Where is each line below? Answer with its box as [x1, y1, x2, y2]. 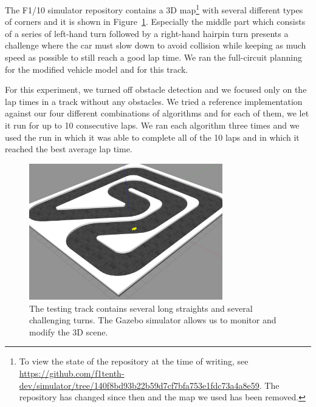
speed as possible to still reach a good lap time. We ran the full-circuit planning [5, 51, 302, 64]
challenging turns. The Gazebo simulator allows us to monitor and [29, 314, 276, 326]
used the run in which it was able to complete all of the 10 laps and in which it [5, 130, 300, 143]
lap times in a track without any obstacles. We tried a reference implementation [5, 95, 303, 107]
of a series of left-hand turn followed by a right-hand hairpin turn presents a [5, 27, 289, 39]
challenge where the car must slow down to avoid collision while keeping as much [5, 39, 306, 52]
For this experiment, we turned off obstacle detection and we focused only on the [5, 83, 307, 96]
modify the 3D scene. [29, 325, 108, 338]
